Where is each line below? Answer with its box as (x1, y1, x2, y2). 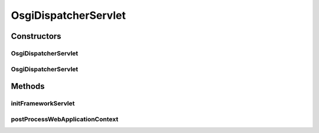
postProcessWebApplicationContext (11, 115, 119, 123)
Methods (11, 81, 45, 91)
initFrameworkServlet (11, 99, 75, 108)
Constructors (11, 31, 61, 41)
